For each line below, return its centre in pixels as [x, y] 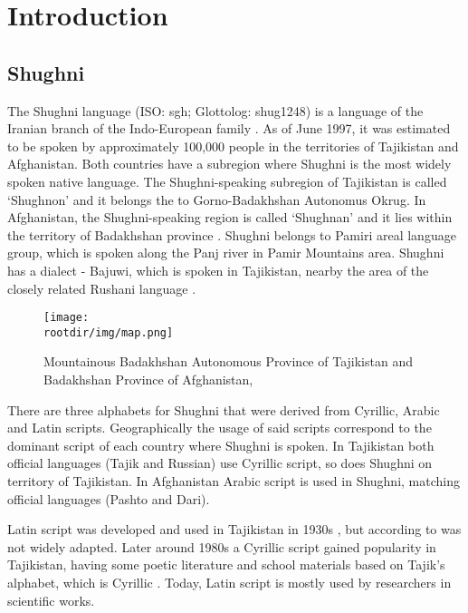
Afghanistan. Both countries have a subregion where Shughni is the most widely [229, 164]
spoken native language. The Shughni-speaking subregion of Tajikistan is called [227, 181]
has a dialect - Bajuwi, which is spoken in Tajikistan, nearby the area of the [218, 270]
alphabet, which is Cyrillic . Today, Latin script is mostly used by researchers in [229, 582]
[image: [67, 318]
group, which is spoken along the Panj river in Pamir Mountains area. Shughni [226, 253]
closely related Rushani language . [102, 288]
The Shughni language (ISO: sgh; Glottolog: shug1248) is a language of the [215, 110]
